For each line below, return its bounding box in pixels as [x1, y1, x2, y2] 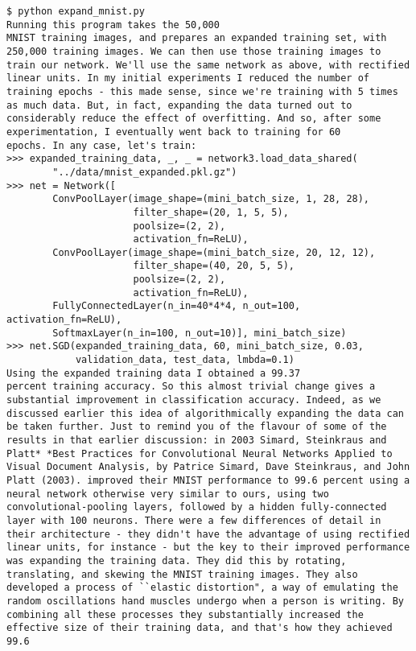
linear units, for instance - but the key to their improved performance [6, 542, 410, 554]
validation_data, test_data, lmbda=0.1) [75, 354, 294, 366]
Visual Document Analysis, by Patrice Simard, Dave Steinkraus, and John [6, 461, 410, 473]
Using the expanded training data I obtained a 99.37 [6, 367, 301, 379]
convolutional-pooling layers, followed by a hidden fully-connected [6, 501, 387, 513]
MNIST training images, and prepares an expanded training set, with [6, 32, 387, 44]
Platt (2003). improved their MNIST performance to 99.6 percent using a [6, 474, 410, 486]
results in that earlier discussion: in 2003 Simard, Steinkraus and [6, 435, 387, 446]
